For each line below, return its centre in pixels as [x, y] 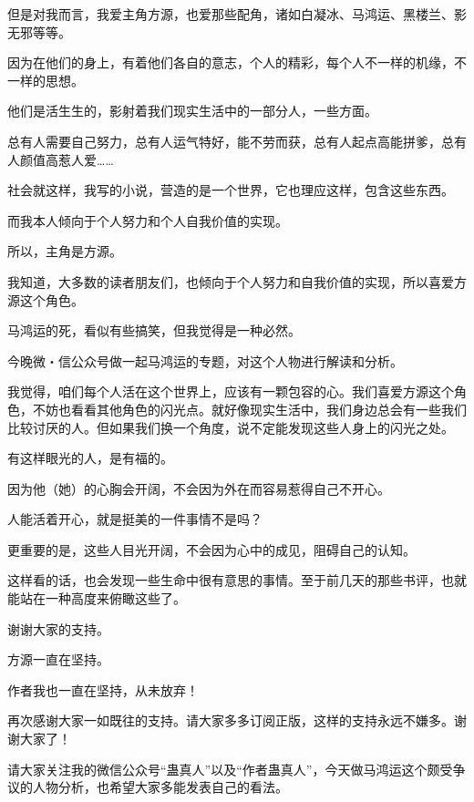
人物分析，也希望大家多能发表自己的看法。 [160, 787]
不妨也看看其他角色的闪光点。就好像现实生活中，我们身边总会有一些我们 [249, 409]
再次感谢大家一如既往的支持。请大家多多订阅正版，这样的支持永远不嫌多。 [231, 720]
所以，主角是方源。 [65, 251]
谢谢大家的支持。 [58, 628]
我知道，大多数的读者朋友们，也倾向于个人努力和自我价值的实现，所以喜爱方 [237, 281]
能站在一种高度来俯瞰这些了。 [97, 598]
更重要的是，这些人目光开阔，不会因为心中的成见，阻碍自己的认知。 [211, 549]
